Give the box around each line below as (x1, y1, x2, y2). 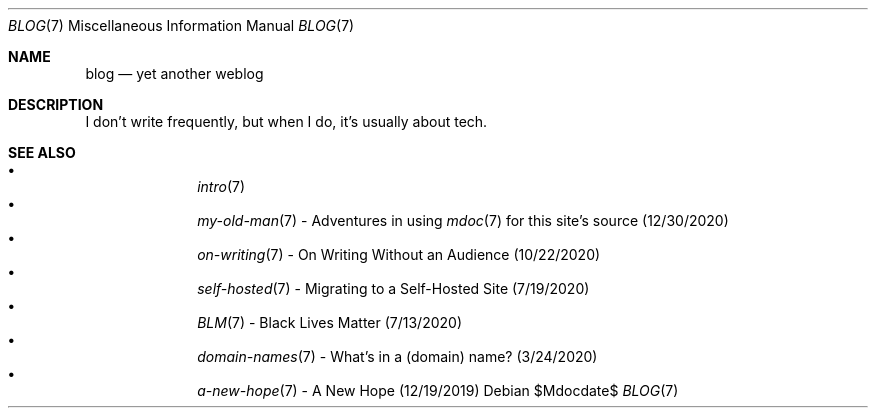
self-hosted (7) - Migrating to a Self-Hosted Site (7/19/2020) (197, 280, 590, 297)
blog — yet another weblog (85, 65, 264, 82)
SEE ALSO (8, 144, 76, 161)
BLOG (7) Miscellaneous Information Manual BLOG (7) (8, 17, 355, 34)
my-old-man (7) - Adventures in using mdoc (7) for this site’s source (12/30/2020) (197, 212, 729, 229)
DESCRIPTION (8, 96, 104, 113)
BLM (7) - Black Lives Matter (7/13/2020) (197, 314, 463, 331)
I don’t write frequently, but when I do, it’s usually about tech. (85, 113, 488, 130)
